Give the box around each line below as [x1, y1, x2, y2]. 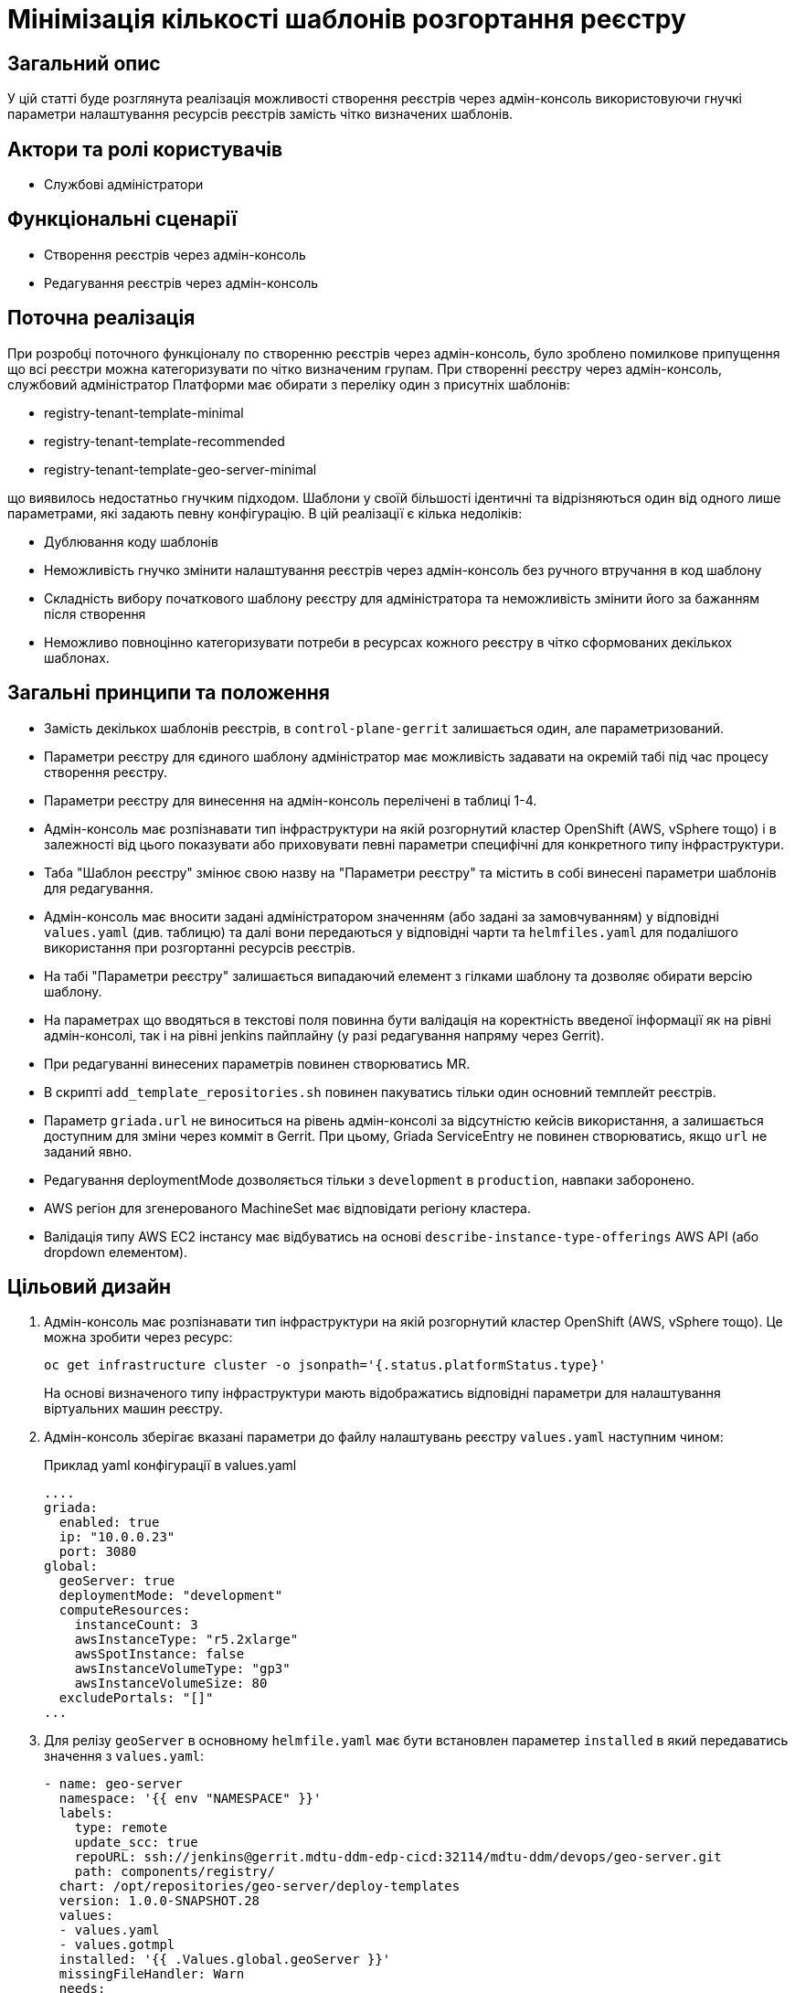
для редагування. [44, 879, 154, 896]
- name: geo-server [44, 1776, 183, 1792]
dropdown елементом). [44, 1243, 188, 1260]
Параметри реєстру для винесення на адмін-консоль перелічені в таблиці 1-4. [44, 792, 537, 808]
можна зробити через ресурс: [44, 1329, 233, 1346]
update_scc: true [74, 1835, 198, 1850]
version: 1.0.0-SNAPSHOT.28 [58, 1893, 260, 1909]
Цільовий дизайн [7, 1274, 172, 1298]
